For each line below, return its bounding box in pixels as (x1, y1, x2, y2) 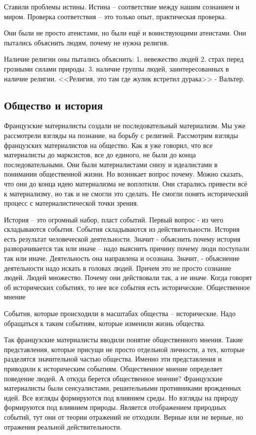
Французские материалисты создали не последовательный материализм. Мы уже (4, 120, 246, 131)
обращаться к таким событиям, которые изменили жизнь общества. (4, 318, 206, 328)
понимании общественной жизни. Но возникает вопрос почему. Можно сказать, (4, 169, 244, 179)
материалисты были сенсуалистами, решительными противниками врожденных (4, 383, 241, 393)
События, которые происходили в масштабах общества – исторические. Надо (4, 308, 236, 319)
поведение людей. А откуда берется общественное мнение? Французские (4, 373, 223, 383)
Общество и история (4, 97, 103, 112)
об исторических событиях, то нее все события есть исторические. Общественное (4, 282, 250, 292)
